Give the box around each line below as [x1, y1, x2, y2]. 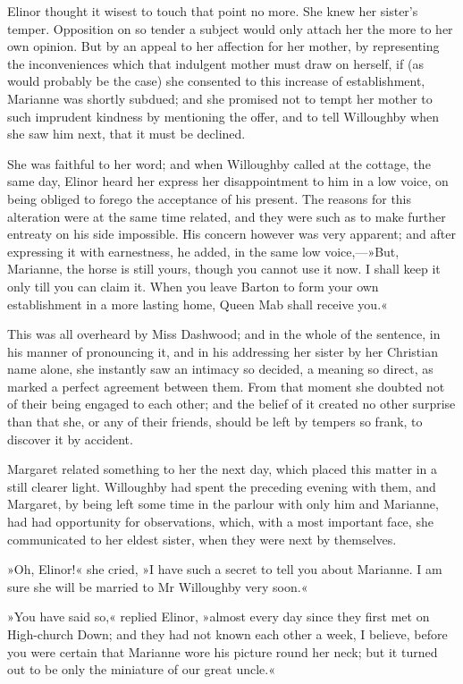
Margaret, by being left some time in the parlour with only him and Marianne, [7, 494, 439, 513]
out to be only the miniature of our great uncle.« [7, 660, 275, 679]
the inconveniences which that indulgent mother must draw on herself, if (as [7, 54, 424, 72]
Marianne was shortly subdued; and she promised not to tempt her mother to [7, 89, 433, 107]
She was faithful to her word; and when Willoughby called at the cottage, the [7, 154, 431, 173]
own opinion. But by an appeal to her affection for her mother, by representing [7, 37, 440, 55]
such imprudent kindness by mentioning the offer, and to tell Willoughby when [7, 106, 439, 125]
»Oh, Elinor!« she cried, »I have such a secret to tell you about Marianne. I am [7, 560, 442, 578]
